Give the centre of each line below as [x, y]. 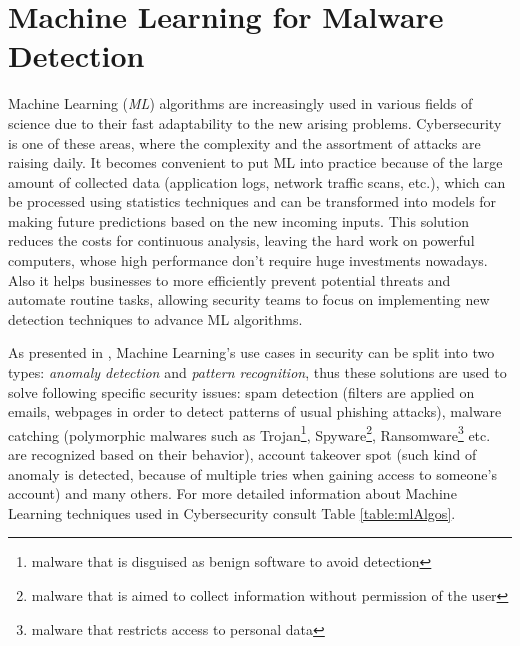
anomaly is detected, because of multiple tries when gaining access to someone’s [252, 473]
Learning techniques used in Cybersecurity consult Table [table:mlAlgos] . [232, 512]
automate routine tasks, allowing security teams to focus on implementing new [249, 299]
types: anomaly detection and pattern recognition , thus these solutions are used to [257, 372]
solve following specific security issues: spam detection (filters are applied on [241, 391]
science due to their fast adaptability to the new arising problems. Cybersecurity [255, 122]
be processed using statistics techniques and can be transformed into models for [252, 201]
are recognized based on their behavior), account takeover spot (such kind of [242, 454]
